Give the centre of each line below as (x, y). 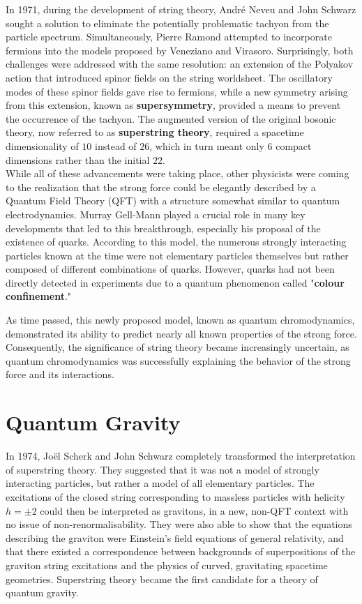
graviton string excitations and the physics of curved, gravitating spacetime (167, 565)
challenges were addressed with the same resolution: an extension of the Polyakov (180, 64)
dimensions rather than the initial (78, 159)
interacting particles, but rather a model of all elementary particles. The (160, 483)
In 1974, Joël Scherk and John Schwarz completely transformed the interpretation (181, 456)
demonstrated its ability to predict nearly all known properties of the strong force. (181, 333)
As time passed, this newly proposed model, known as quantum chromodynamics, (180, 320)
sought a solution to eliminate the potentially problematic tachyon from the (167, 23)
